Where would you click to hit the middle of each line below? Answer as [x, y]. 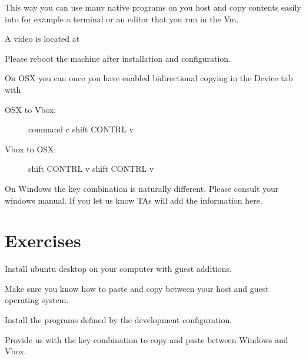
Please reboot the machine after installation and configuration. [118, 58]
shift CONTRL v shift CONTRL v [91, 169]
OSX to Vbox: [31, 109]
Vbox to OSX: [31, 149]
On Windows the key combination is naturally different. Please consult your [142, 188]
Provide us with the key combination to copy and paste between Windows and [147, 339]
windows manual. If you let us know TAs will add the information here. [134, 200]
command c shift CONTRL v [81, 129]
